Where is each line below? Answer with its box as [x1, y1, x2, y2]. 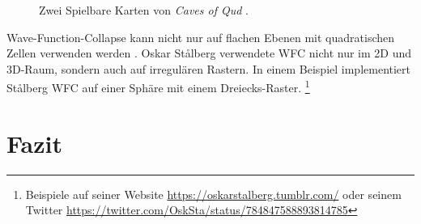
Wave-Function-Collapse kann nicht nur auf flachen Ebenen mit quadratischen [6, 28, 395, 45]
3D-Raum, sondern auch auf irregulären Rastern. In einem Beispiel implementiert [6, 60, 411, 77]
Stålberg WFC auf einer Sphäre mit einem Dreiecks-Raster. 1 [6, 77, 310, 96]
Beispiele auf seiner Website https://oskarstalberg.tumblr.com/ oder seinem [25, 185, 402, 202]
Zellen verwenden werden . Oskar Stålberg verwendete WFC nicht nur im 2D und [6, 44, 412, 61]
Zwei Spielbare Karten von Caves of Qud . [39, 2, 249, 18]
